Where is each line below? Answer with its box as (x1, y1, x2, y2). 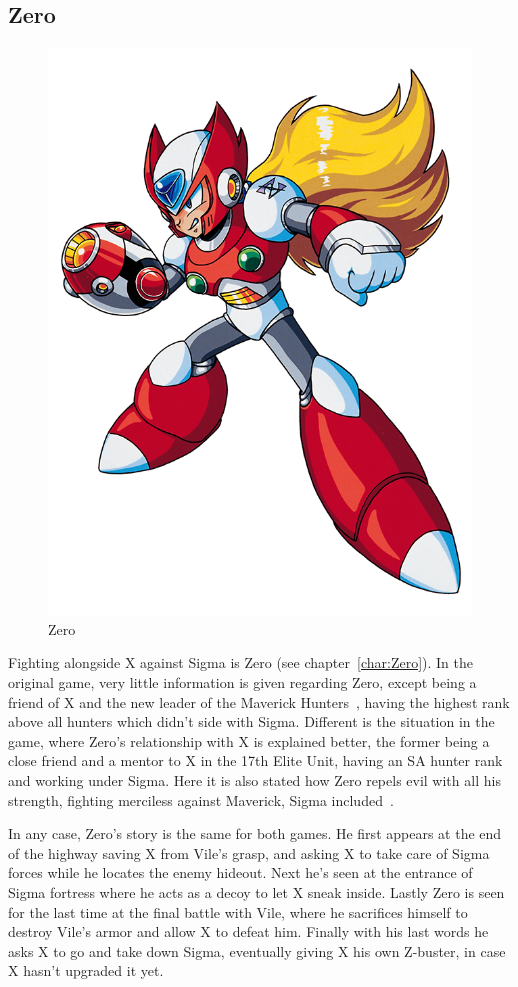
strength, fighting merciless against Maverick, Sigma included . (8, 789, 394, 810)
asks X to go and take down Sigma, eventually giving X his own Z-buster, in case (8, 940, 506, 961)
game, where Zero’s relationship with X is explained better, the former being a (8, 730, 490, 751)
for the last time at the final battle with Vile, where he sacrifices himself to (8, 901, 468, 922)
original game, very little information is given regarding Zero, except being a (8, 672, 477, 693)
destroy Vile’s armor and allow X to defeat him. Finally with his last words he (8, 921, 489, 942)
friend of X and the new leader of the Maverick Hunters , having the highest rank (8, 691, 510, 712)
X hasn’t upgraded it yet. (8, 960, 164, 981)
